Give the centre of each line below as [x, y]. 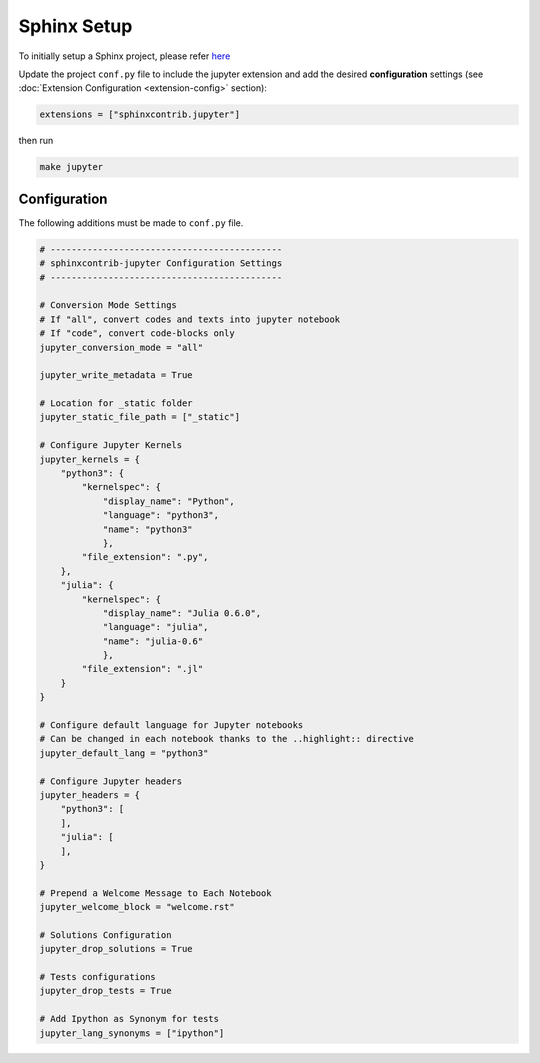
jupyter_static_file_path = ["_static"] [139, 417]
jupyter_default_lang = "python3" [124, 753]
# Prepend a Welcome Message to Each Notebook [155, 893]
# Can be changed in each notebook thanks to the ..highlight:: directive [227, 739]
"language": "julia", [155, 627]
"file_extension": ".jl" [142, 669]
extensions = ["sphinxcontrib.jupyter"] [139, 114]
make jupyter [71, 167]
